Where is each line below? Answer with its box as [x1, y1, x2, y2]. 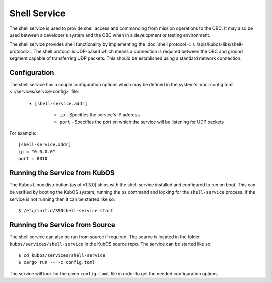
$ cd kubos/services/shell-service [18, 252, 106, 258]
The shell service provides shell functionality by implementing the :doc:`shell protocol [9, 41, 186, 47]
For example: [9, 130, 37, 136]
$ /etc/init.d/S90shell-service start [18, 208, 114, 214]
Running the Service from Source [9, 221, 115, 229]
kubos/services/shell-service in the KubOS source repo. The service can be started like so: [9, 241, 212, 247]
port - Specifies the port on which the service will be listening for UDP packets [59, 119, 224, 125]
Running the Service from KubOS [9, 168, 115, 177]
